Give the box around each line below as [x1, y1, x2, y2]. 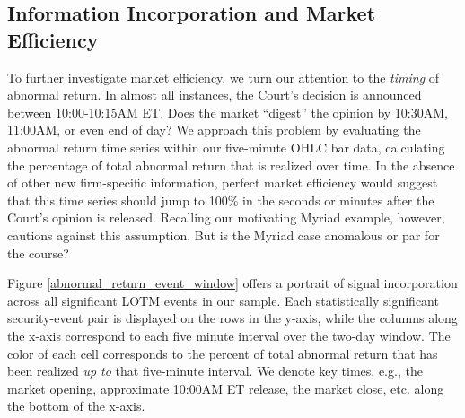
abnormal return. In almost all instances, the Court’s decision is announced [7, 85, 422, 104]
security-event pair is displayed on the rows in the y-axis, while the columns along [7, 309, 458, 327]
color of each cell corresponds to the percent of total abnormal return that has [7, 344, 438, 362]
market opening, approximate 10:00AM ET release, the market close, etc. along [7, 379, 444, 397]
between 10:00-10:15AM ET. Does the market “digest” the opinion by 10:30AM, [7, 102, 448, 121]
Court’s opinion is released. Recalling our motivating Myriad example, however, [7, 208, 445, 227]
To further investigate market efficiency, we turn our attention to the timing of [7, 67, 440, 86]
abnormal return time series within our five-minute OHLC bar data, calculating [7, 137, 445, 156]
